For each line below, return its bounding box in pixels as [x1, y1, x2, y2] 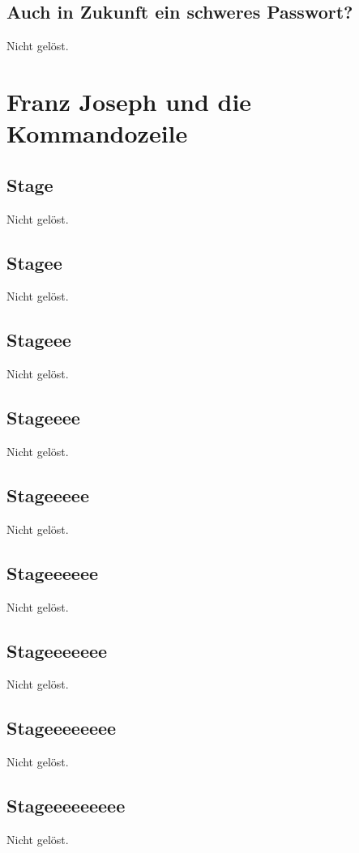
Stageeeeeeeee [6, 793, 126, 818]
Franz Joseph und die [6, 84, 252, 117]
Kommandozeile [6, 117, 188, 150]
